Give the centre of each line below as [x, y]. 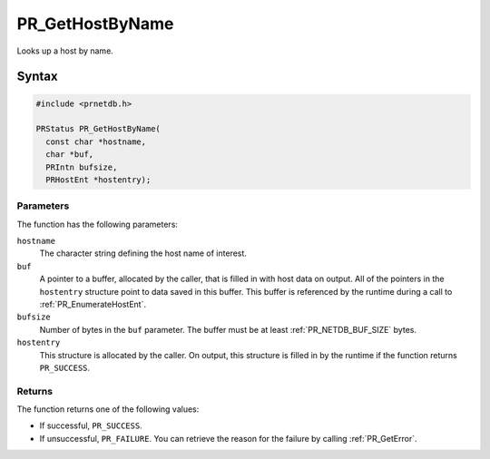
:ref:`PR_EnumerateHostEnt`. [93, 304]
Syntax [37, 77]
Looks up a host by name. [65, 51]
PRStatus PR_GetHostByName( [98, 129]
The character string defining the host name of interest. [143, 253]
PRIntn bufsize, [82, 167]
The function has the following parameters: [98, 224]
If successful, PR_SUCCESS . [91, 425]
